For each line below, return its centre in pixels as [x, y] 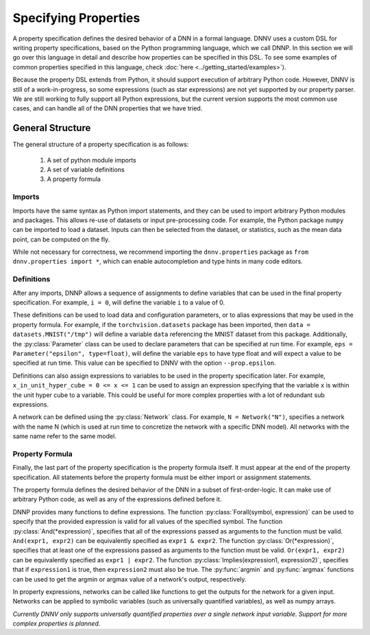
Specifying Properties [76, 18]
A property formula [74, 179]
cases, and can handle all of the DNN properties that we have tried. [108, 108]
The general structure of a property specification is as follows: [101, 145]
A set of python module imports [91, 160]
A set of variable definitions [86, 169]
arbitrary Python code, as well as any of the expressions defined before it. [117, 499]
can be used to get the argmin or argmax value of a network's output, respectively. [129, 579]
